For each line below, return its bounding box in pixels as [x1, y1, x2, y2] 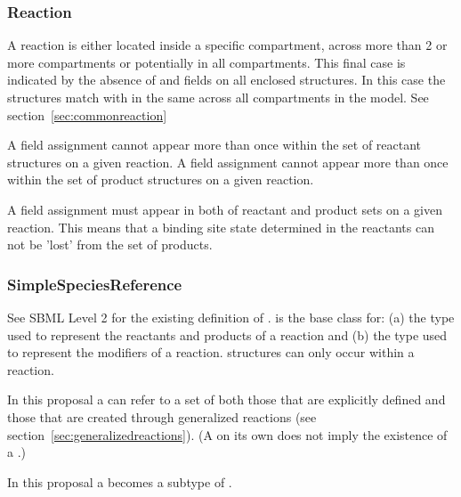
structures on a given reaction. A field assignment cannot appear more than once [7, 152, 449, 171]
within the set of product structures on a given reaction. [7, 170, 314, 189]
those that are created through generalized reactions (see [7, 407, 317, 426]
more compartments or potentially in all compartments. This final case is [7, 53, 406, 71]
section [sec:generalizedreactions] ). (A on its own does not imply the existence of [7, 425, 448, 444]
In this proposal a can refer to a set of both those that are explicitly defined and [7, 390, 446, 409]
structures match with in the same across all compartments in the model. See [7, 88, 429, 106]
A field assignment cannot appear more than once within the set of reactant [7, 135, 422, 154]
